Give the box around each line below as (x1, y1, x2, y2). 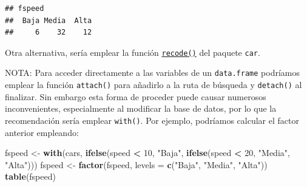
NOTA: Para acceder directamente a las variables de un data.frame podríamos (5, 66, 300, 79)
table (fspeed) (5, 170, 56, 183)
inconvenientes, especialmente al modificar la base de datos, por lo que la (5, 102, 277, 115)
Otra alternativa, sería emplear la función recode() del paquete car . (5, 46, 260, 58)
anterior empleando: (5, 126, 79, 138)
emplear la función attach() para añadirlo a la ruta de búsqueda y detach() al (5, 78, 302, 91)
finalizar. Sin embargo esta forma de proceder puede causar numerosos (5, 90, 266, 103)
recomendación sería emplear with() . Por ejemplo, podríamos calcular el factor (5, 114, 299, 126)
